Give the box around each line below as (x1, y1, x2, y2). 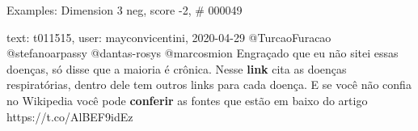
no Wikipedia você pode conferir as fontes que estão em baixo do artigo (6, 91, 368, 108)
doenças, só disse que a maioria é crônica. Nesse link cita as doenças (6, 60, 347, 77)
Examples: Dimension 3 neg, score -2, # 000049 (6, 2, 243, 18)
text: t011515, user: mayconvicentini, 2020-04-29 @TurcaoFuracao (6, 28, 331, 45)
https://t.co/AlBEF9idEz (6, 108, 133, 125)
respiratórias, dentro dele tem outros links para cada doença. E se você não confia (6, 76, 412, 93)
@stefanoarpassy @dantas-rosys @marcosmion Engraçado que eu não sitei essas (6, 44, 399, 61)
